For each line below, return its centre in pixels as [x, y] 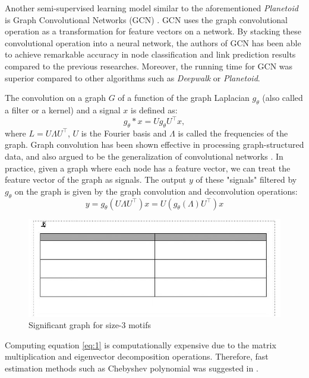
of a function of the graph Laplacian [184, 98]
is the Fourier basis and [124, 133]
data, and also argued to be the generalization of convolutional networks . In [144, 156]
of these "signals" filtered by [246, 180]
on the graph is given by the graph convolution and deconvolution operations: [156, 191]
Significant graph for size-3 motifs [90, 325]
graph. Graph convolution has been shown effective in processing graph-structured [154, 144]
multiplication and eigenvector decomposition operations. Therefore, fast [137, 356]
